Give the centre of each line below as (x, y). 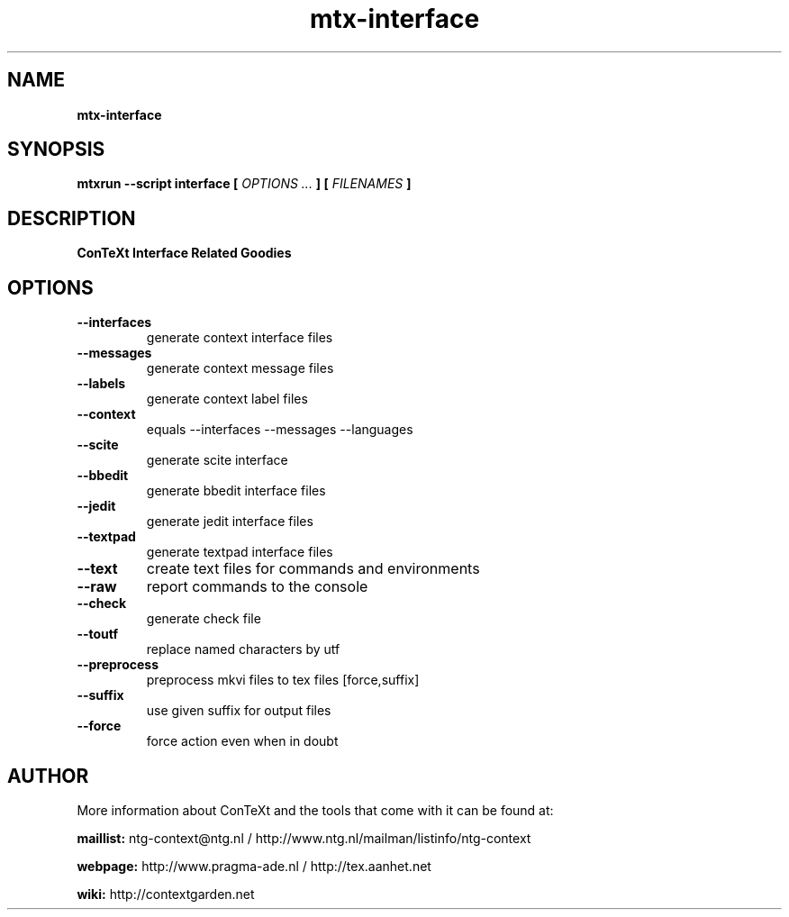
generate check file (204, 619)
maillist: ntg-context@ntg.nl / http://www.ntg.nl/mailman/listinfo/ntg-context (304, 838)
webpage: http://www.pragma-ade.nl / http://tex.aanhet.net (254, 866)
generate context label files (227, 399)
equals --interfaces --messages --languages (280, 430)
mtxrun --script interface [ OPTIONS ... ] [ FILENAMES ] (244, 184)
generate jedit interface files (230, 522)
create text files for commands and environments (313, 569)
